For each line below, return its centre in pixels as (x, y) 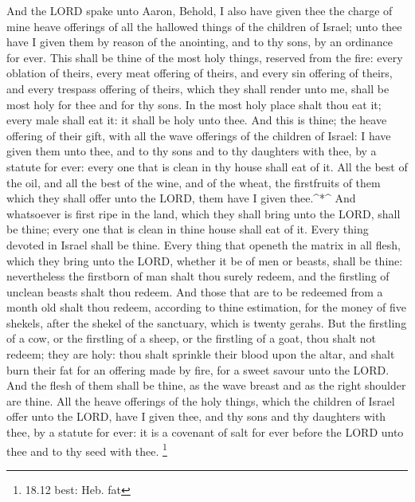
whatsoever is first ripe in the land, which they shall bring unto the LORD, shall (204, 213)
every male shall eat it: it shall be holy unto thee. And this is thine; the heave (197, 120)
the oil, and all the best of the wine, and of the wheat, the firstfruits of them (194, 182)
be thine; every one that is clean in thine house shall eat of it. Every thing (188, 229)
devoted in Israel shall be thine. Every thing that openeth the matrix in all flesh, (204, 244)
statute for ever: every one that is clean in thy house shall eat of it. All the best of (207, 166)
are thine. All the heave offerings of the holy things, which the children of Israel (201, 400)
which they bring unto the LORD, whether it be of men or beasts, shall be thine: (205, 260)
